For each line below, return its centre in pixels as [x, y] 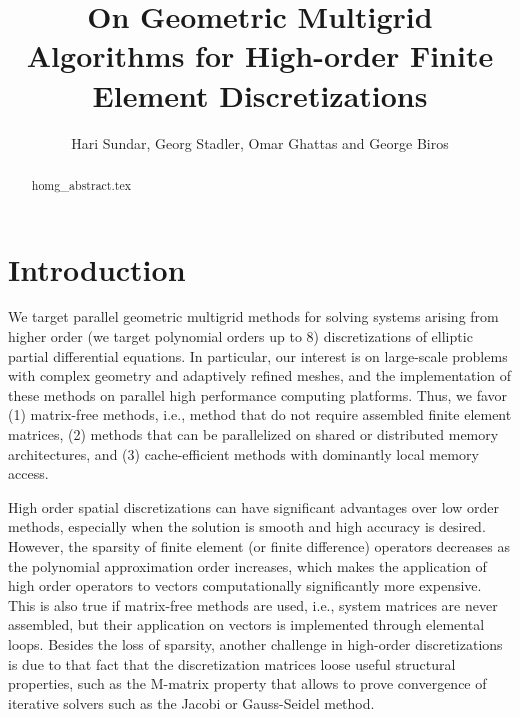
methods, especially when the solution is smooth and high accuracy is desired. [247, 526]
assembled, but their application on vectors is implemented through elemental [246, 624]
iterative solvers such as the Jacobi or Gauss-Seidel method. [191, 702]
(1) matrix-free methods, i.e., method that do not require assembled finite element [260, 414]
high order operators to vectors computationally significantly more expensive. [245, 585]
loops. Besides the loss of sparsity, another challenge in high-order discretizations [255, 643]
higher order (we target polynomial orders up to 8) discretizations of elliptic [240, 336]
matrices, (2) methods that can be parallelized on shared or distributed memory [253, 434]
